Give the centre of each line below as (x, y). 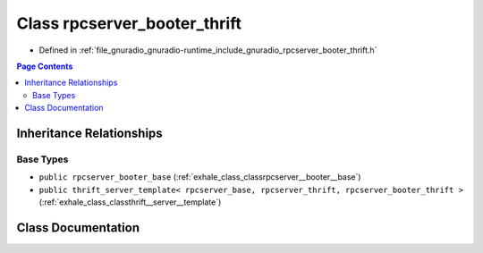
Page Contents (45, 66)
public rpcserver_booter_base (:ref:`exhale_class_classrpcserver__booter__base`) (200, 177)
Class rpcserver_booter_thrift (129, 23)
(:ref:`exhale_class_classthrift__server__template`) (130, 202)
